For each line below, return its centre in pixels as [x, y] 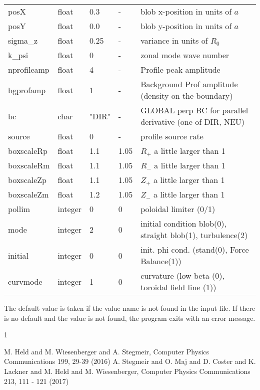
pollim [19, 209]
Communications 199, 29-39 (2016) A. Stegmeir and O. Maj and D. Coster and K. [130, 361]
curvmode [25, 281]
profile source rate [172, 136]
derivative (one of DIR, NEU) [193, 122]
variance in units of [174, 40]
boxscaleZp [27, 180]
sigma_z [23, 40]
